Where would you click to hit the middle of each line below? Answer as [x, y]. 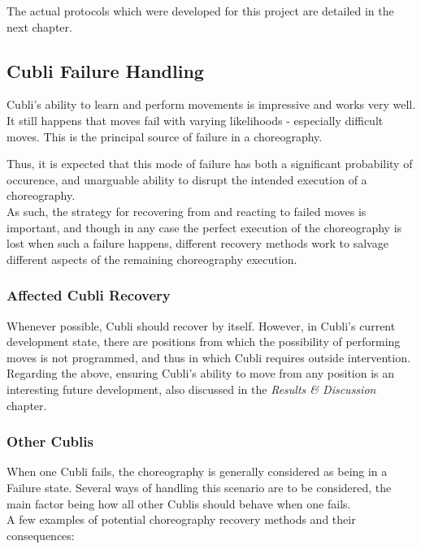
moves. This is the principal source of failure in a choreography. [165, 136]
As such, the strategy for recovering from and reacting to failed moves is [187, 211]
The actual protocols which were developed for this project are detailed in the [200, 11]
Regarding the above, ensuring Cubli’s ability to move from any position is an [201, 373]
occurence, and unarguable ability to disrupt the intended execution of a [187, 179]
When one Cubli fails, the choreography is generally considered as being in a [197, 471]
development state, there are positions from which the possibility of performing [204, 342]
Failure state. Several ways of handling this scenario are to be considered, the [199, 487]
